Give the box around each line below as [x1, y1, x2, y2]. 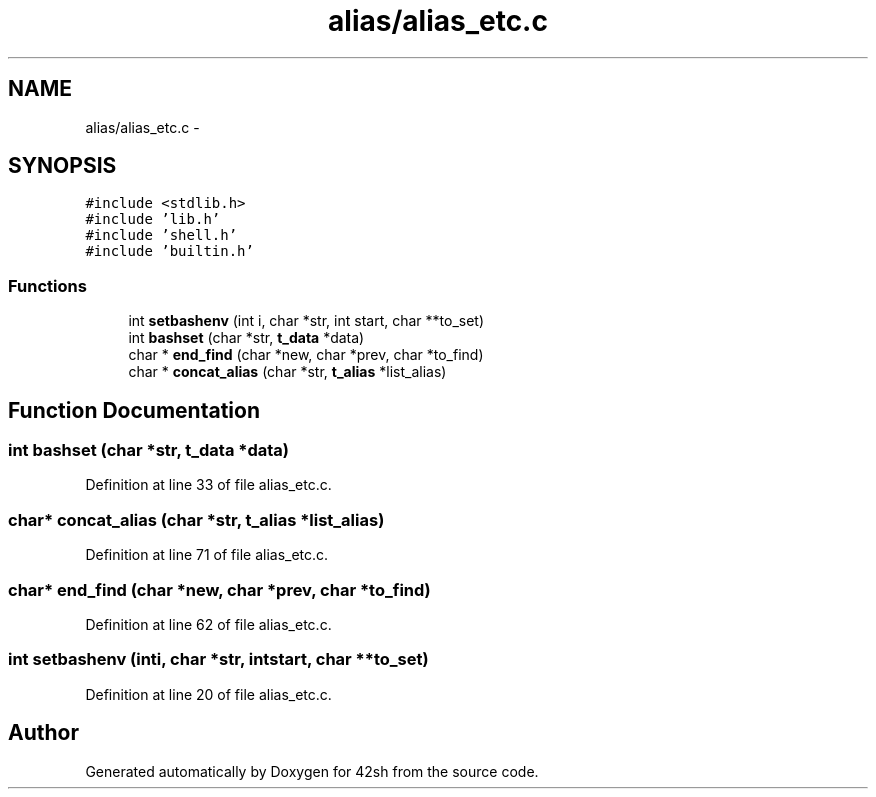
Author [8, 720, 79, 746]
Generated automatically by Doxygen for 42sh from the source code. [85, 762, 539, 780]
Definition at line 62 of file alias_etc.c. [85, 615, 332, 633]
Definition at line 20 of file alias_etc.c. [85, 685, 332, 703]
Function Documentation [8, 397, 260, 423]
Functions [8, 275, 87, 296]
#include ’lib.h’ [85, 211, 221, 228]
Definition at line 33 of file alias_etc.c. [85, 476, 332, 494]
